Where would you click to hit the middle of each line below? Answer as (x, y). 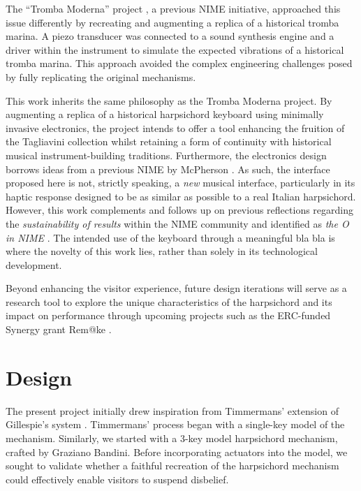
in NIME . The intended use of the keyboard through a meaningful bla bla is (170, 237)
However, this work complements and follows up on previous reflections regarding (179, 210)
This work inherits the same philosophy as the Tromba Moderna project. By (169, 100)
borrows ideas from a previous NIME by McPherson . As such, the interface (168, 169)
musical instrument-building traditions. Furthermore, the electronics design (166, 155)
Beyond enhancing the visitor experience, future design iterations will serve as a (176, 288)
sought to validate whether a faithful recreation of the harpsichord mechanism (172, 466)
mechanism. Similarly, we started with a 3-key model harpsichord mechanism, (172, 438)
